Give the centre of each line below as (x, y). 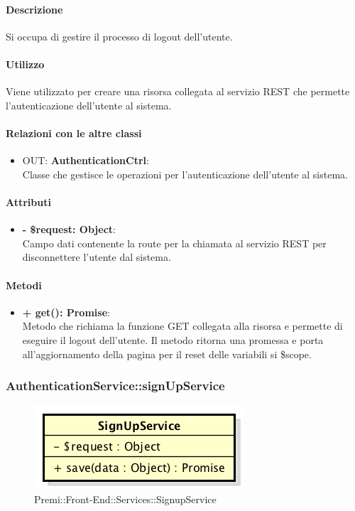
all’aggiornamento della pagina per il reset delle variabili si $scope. (167, 354)
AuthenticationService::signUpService (115, 386)
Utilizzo (25, 64)
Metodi (24, 285)
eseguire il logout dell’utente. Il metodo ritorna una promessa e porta (173, 339)
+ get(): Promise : (66, 312)
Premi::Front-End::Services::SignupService (125, 499)
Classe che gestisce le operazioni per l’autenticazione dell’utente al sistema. (185, 174)
